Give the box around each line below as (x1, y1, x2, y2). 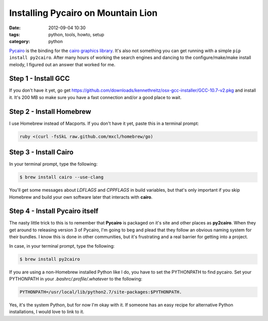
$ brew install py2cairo (19, 256, 80, 262)
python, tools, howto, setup (48, 31, 104, 37)
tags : (9, 31, 20, 37)
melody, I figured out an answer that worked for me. (9, 61, 116, 67)
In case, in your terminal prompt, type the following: (9, 243, 115, 249)
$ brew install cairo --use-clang (19, 174, 104, 180)
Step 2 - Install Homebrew (9, 107, 91, 116)
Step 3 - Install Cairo (9, 148, 74, 157)
